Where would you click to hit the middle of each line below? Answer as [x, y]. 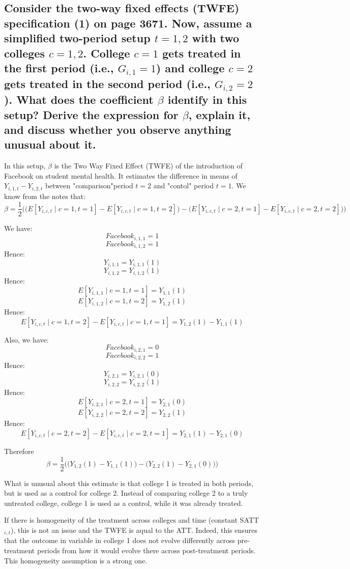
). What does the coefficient [79, 99]
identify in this [207, 99]
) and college [190, 67]
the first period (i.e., [59, 67]
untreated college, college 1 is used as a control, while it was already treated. [124, 503]
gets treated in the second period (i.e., [107, 84]
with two [216, 38]
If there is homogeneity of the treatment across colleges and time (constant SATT [132, 520]
